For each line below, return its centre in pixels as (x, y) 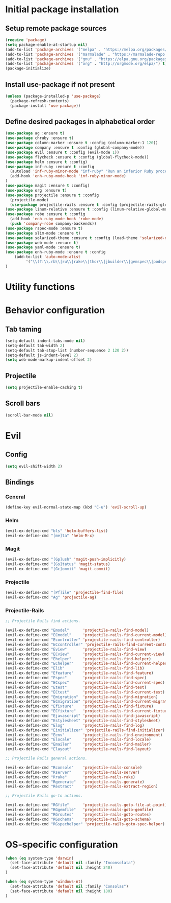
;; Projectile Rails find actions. (43, 621)
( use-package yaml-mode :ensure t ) (43, 247)
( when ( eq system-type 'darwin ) (39, 858)
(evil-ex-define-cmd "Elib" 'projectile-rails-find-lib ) (75, 668)
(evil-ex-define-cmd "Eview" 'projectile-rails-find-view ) (76, 649)
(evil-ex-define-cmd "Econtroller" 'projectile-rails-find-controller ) (83, 640)
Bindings (20, 482)
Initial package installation (62, 9)
